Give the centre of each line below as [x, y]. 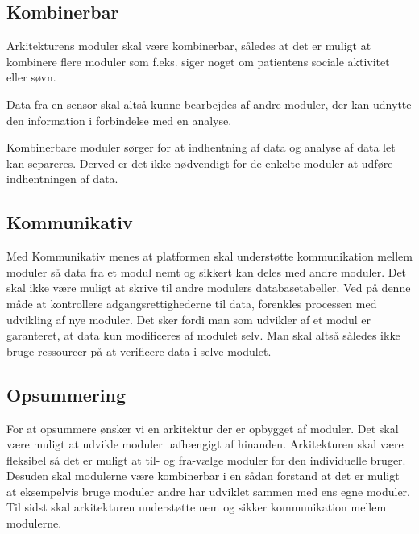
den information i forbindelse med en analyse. [119, 120]
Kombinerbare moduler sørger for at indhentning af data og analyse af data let [201, 147]
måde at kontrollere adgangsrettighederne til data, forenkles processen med [192, 303]
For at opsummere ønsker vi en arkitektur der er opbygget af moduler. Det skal [203, 428]
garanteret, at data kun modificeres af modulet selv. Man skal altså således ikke [203, 335]
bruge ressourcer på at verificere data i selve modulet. [139, 350]
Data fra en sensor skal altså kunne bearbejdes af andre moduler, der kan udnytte [209, 104]
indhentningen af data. [62, 179]
